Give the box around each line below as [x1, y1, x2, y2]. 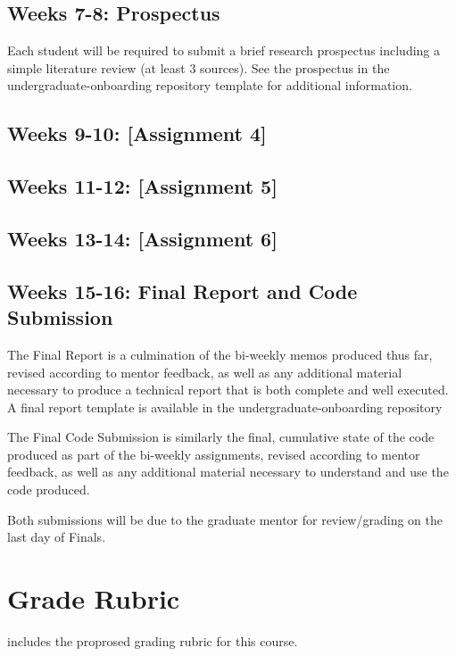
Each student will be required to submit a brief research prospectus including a [7, 41, 441, 60]
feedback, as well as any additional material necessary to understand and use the [7, 462, 449, 481]
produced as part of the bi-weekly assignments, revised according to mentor [7, 444, 420, 463]
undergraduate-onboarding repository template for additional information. [7, 76, 412, 95]
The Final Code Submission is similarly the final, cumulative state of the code [7, 428, 435, 446]
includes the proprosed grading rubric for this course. [7, 631, 298, 650]
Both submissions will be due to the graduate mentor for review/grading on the [7, 510, 443, 528]
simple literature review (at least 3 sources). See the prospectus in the [7, 58, 390, 77]
